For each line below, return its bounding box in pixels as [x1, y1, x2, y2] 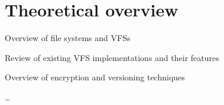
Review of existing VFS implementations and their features [5, 51, 219, 63]
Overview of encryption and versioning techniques [5, 71, 185, 83]
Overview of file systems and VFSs [5, 32, 131, 44]
